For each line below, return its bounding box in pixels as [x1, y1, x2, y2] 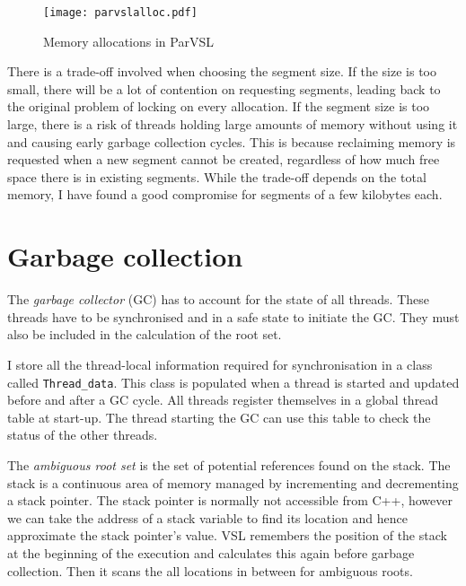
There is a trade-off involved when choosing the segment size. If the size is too [7, 62, 437, 81]
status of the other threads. [7, 425, 158, 444]
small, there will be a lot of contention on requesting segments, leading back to [7, 79, 441, 98]
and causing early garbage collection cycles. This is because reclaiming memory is [7, 132, 456, 151]
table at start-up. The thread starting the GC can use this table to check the [7, 407, 431, 426]
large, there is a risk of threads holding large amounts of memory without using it [7, 115, 458, 134]
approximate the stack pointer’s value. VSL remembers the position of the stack [7, 526, 447, 545]
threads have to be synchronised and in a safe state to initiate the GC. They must [7, 307, 460, 326]
